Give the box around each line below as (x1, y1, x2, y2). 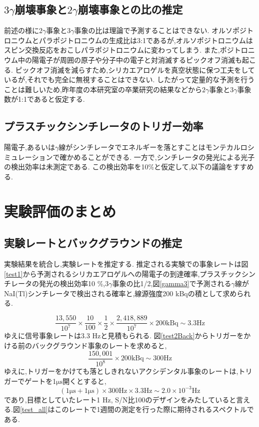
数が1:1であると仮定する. (4, 94, 85, 104)
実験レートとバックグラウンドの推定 (4, 235, 182, 251)
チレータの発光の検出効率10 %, (4, 278, 105, 289)
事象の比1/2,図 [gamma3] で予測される (112, 278, 231, 289)
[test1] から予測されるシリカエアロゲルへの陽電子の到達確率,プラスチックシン (4, 268, 256, 279)
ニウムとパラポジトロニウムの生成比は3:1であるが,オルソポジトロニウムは (10, 35, 253, 45)
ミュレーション (4, 151, 53, 162)
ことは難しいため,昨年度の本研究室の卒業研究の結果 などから (4, 84, 202, 94)
